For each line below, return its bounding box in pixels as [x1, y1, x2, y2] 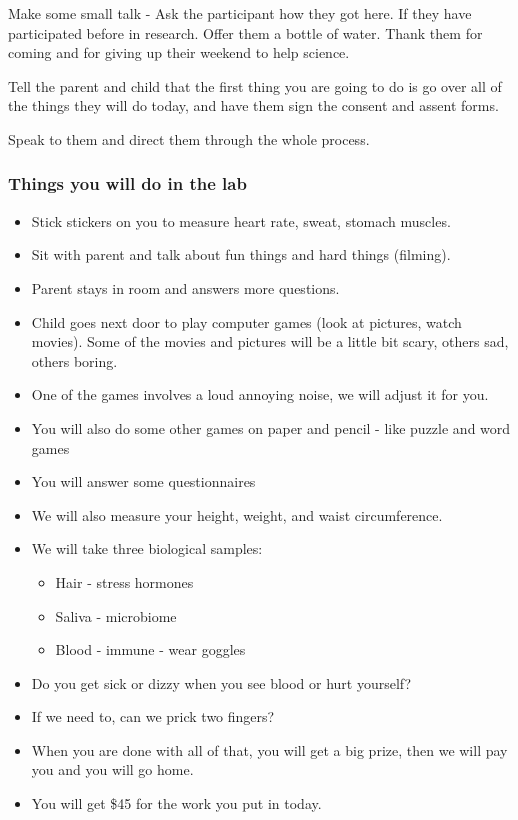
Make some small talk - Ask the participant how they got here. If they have [8, 3, 472, 23]
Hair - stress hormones [55, 571, 194, 592]
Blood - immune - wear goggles [55, 639, 246, 660]
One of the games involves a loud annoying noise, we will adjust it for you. [31, 384, 489, 405]
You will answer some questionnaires [31, 471, 256, 492]
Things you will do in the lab [8, 171, 247, 196]
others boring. [31, 350, 118, 371]
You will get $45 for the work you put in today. [31, 793, 322, 814]
